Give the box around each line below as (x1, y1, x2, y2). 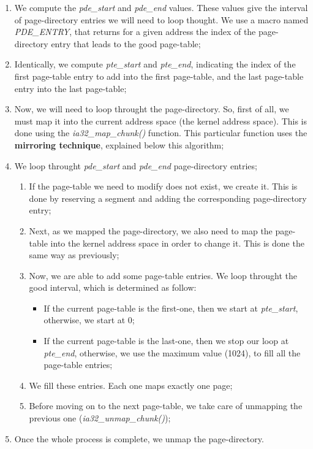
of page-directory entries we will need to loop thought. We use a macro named (14, 13, 309, 26)
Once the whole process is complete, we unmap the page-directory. (14, 432, 264, 445)
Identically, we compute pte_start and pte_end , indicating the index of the (14, 58, 296, 71)
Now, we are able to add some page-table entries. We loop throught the (29, 269, 297, 282)
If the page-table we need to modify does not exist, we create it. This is (29, 180, 298, 193)
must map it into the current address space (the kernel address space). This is (14, 114, 307, 127)
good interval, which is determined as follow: (29, 281, 197, 294)
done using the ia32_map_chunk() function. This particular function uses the (14, 126, 307, 139)
